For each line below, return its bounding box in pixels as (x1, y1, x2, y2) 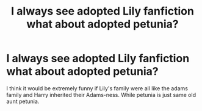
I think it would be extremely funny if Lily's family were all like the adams (6, 84, 188, 92)
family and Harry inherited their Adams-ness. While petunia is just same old (6, 91, 197, 98)
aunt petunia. (6, 98, 40, 105)
